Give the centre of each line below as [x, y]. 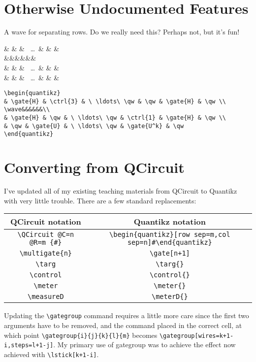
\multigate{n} [46, 253]
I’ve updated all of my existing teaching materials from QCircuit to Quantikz [121, 191]
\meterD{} [170, 297]
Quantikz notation [170, 222]
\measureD [46, 297]
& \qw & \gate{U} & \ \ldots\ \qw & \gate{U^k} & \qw [94, 126]
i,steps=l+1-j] [29, 346]
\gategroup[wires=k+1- [196, 336]
